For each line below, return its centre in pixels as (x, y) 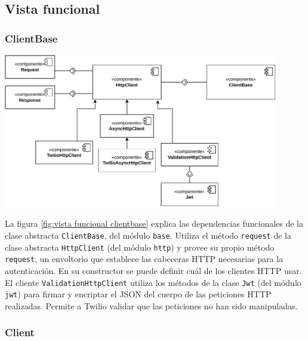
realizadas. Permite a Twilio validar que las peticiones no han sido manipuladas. (151, 305)
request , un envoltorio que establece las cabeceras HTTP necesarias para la (144, 259)
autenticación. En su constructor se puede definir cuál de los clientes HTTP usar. (153, 270)
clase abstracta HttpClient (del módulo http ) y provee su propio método (140, 247)
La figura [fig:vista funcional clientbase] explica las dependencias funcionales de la (154, 223)
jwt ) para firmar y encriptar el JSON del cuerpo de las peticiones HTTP (138, 294)
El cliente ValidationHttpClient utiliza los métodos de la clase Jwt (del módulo (153, 282)
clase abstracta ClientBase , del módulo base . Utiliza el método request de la (148, 235)
